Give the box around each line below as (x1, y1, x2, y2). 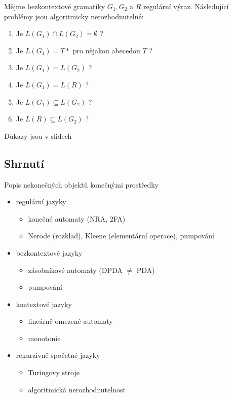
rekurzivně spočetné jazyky (16, 350, 100, 360)
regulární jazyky (16, 196, 66, 207)
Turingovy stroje (28, 367, 80, 378)
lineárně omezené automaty (28, 316, 113, 326)
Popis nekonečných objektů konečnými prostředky (4, 179, 159, 190)
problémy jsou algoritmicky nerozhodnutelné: (4, 11, 144, 21)
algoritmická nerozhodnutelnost (28, 384, 126, 394)
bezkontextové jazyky (16, 247, 83, 258)
